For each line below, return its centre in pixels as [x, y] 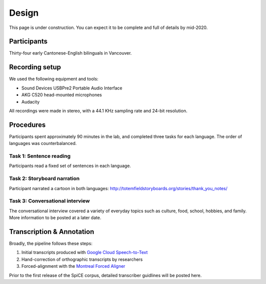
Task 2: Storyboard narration [44, 178]
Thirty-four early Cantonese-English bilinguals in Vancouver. [70, 53]
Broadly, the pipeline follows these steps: [51, 243]
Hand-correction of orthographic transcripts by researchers [82, 259]
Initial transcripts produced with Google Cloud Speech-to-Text [84, 253]
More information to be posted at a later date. [55, 218]
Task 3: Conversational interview [50, 201]
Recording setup [35, 67]
